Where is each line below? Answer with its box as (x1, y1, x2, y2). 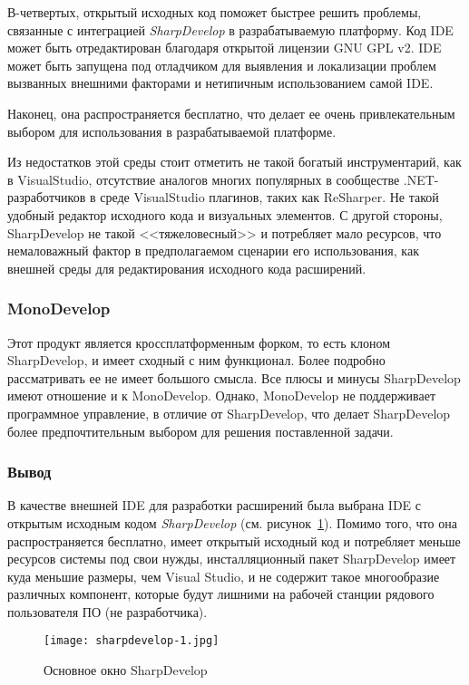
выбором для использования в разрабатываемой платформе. (7, 121, 337, 140)
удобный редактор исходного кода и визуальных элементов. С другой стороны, (7, 205, 443, 224)
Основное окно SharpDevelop (44, 661, 208, 680)
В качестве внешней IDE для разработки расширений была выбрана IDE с (7, 496, 421, 515)
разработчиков (7, 188, 86, 207)
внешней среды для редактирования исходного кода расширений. (7, 258, 366, 277)
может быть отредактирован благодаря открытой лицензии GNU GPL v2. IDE (7, 38, 442, 57)
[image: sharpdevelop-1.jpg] (44, 634, 220, 648)
